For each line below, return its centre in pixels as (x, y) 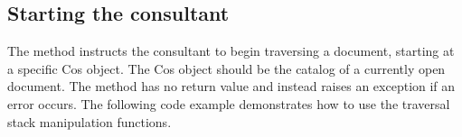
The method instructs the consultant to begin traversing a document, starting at (231, 51)
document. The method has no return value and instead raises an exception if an (231, 86)
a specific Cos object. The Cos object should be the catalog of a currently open (226, 68)
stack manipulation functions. (90, 121)
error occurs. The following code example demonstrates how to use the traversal (229, 103)
